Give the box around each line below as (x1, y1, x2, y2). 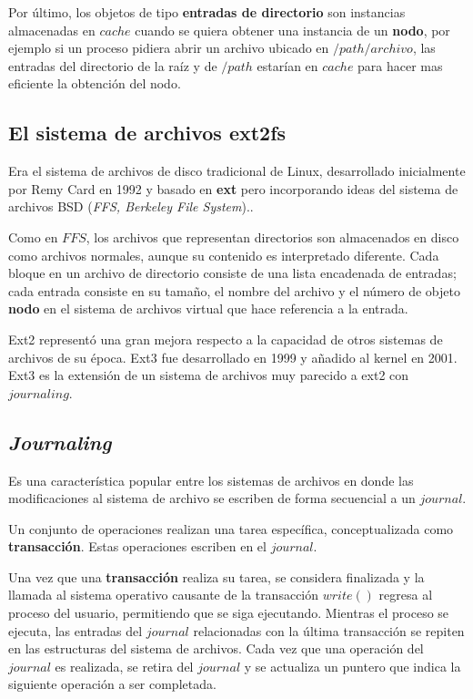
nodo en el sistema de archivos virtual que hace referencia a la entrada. (8, 299, 408, 318)
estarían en (257, 56, 318, 75)
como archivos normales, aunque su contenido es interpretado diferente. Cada (8, 245, 439, 264)
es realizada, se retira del (55, 656, 194, 675)
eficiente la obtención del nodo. (8, 74, 181, 93)
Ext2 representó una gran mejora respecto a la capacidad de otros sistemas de (8, 329, 443, 348)
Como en (8, 227, 58, 246)
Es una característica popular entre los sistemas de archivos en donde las (8, 470, 414, 489)
